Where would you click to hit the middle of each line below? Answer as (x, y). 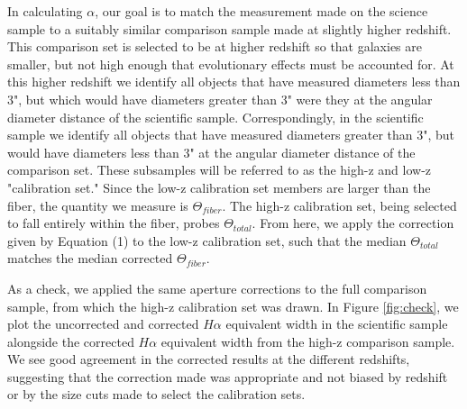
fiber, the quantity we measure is (98, 205)
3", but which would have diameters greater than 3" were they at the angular (220, 99)
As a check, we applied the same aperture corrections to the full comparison (217, 288)
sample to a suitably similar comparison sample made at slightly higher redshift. (229, 28)
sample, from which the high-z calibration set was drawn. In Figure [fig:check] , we (233, 306)
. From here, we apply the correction (353, 223)
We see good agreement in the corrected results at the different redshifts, (209, 359)
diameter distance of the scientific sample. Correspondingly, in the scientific (215, 117)
